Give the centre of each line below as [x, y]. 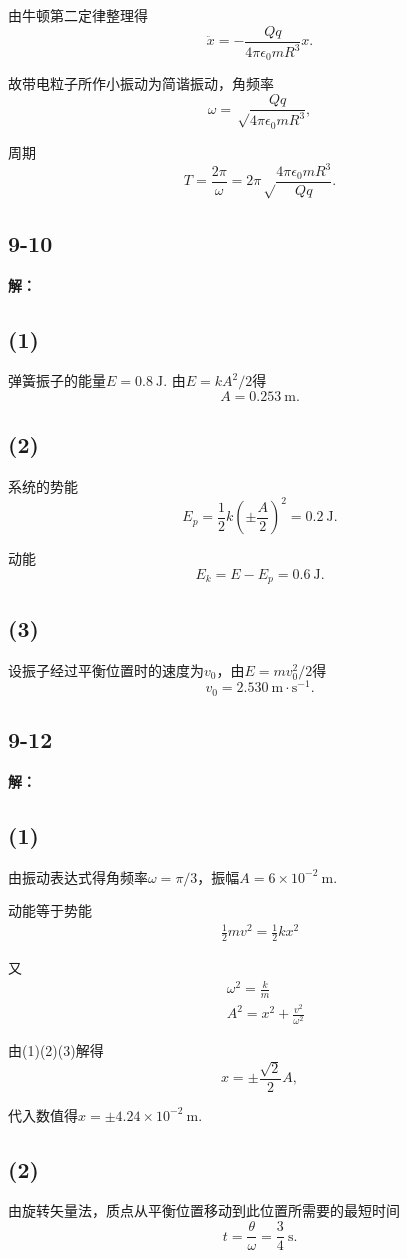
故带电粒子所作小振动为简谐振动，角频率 [141, 83]
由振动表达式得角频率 [78, 876]
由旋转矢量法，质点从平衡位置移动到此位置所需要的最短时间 [204, 1210]
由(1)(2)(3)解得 [56, 1050]
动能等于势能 [50, 910]
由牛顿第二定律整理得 [78, 15]
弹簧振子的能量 [57, 380]
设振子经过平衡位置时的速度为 [106, 669]
